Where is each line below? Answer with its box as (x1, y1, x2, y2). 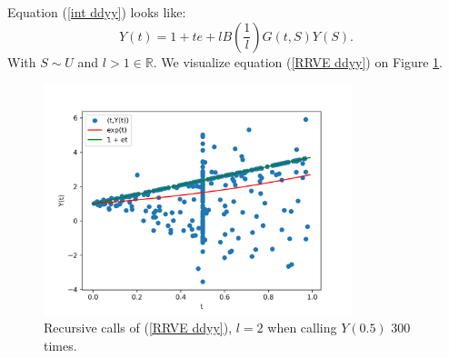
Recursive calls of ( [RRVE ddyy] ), (44, 318, 233, 337)
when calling (267, 318, 337, 337)
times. (44, 335, 77, 354)
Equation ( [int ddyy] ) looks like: (7, 3, 186, 21)
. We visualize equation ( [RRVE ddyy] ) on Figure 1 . (153, 52, 444, 71)
